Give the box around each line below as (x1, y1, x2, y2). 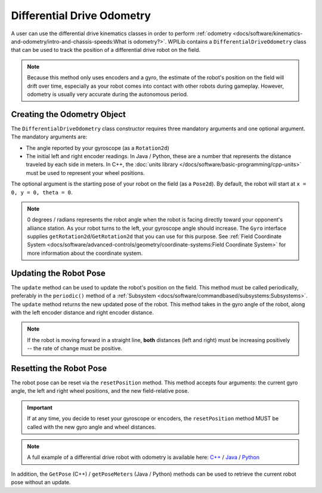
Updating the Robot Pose (11, 268, 106, 278)
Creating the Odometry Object (11, 109, 126, 119)
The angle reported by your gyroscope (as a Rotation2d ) (26, 144, 169, 152)
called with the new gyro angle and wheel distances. (27, 423, 156, 430)
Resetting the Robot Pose (11, 363, 107, 373)
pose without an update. (11, 479, 71, 486)
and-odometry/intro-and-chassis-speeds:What (11, 38, 127, 45)
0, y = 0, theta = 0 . (11, 189, 73, 196)
